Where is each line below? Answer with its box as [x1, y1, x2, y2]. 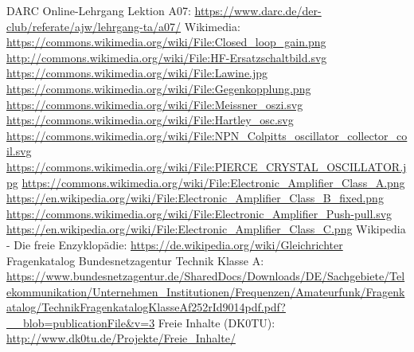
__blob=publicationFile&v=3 [6, 314, 155, 330]
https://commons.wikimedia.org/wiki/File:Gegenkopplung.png [6, 80, 311, 96]
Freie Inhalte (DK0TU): [158, 314, 275, 330]
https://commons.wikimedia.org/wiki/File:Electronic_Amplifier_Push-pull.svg [6, 205, 393, 221]
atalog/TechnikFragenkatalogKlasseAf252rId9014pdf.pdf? [6, 299, 286, 315]
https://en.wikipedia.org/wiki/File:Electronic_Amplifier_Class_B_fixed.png [6, 190, 384, 206]
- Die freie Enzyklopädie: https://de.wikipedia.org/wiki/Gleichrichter [6, 236, 343, 252]
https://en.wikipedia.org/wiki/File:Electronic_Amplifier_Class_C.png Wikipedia [6, 221, 406, 237]
